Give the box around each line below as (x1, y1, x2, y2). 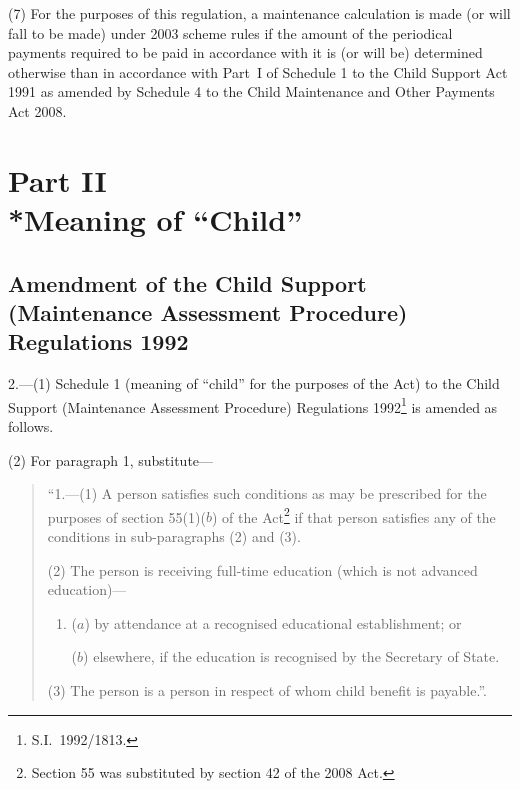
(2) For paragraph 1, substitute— (8, 449, 214, 470)
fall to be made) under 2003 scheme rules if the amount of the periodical (8, 22, 453, 43)
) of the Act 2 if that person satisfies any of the (211, 503, 496, 527)
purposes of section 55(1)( (47, 506, 206, 527)
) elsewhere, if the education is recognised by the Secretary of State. (83, 646, 500, 667)
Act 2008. (8, 100, 67, 121)
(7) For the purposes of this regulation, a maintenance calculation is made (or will (8, 3, 511, 23)
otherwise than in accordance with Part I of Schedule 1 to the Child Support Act (8, 61, 508, 82)
